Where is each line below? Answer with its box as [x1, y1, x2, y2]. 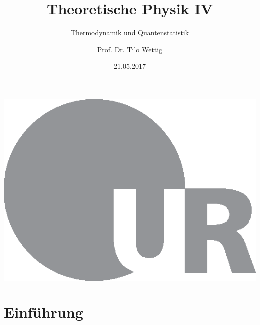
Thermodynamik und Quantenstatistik [70, 27, 189, 38]
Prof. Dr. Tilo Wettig [97, 44, 163, 54]
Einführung [4, 302, 83, 322]
